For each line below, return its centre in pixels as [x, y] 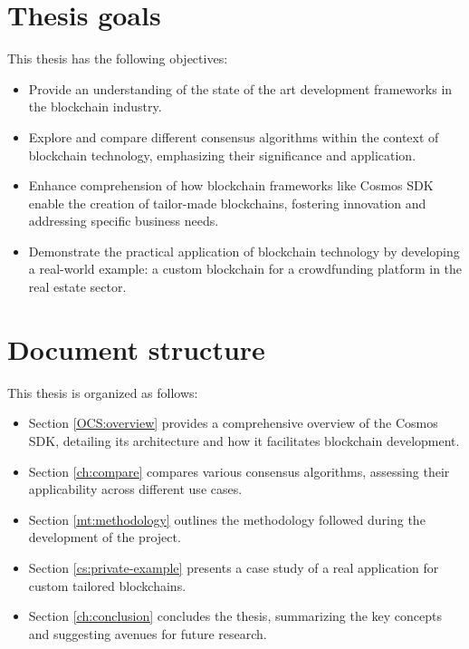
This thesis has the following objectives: [118, 58]
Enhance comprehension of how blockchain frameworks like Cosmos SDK [231, 185]
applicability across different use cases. [135, 489]
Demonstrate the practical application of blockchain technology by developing [244, 251]
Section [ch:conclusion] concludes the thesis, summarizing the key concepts [235, 616]
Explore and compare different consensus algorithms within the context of [234, 136]
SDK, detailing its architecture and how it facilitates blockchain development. [244, 440]
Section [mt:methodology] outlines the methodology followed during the [227, 519]
